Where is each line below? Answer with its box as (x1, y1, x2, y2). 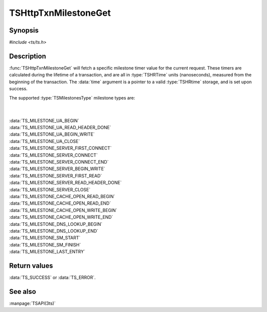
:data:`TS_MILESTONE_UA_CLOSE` (9, 138, 80, 144)
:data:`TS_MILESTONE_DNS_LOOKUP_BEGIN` (9, 221, 103, 227)
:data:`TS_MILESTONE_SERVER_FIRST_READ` (9, 173, 102, 178)
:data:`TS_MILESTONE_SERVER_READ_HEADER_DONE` (9, 180, 122, 186)
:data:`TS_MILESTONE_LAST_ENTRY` (9, 249, 86, 255)
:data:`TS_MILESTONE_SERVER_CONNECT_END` (9, 159, 109, 165)
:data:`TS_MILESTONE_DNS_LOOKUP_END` (9, 228, 98, 234)
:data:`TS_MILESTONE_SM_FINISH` (9, 242, 81, 247)
